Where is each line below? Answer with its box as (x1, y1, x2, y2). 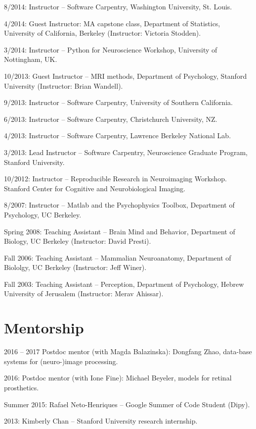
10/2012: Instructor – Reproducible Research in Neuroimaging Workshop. (4, 173, 227, 184)
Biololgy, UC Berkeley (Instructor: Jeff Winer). (4, 262, 147, 272)
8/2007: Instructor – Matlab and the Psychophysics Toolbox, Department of (4, 200, 235, 210)
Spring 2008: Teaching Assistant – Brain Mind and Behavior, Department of (4, 226, 235, 236)
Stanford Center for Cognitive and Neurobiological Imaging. (4, 183, 185, 193)
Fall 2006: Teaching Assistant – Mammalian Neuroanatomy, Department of (4, 252, 231, 263)
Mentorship (4, 318, 84, 338)
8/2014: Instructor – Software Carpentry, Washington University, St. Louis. (4, 1, 232, 11)
